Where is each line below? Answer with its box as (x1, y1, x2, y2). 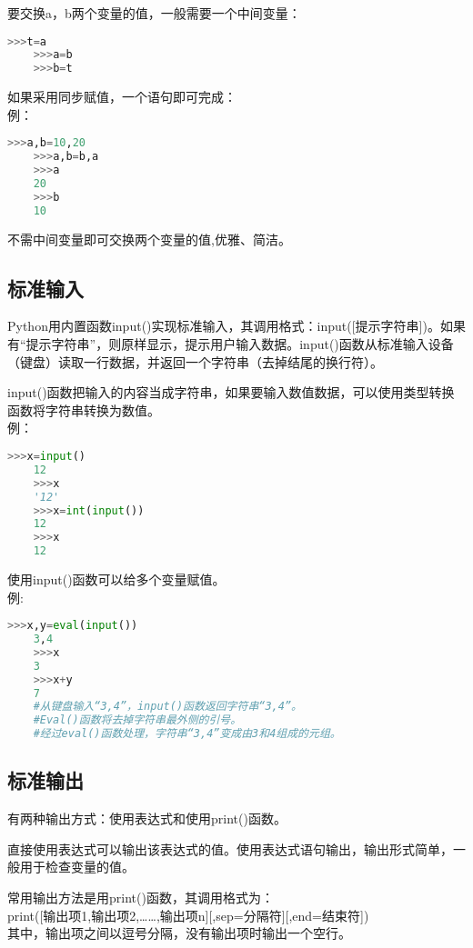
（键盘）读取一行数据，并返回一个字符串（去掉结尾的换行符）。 (7, 352, 383, 371)
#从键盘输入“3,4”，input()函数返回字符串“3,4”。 (33, 700, 302, 713)
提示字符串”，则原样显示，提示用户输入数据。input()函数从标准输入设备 (25, 334, 454, 354)
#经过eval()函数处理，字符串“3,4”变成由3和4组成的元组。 (33, 727, 341, 741)
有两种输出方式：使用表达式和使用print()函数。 (7, 809, 287, 828)
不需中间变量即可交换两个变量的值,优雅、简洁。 (7, 229, 291, 248)
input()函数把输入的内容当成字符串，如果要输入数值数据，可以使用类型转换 (7, 383, 455, 402)
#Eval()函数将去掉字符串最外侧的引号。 (33, 713, 242, 727)
